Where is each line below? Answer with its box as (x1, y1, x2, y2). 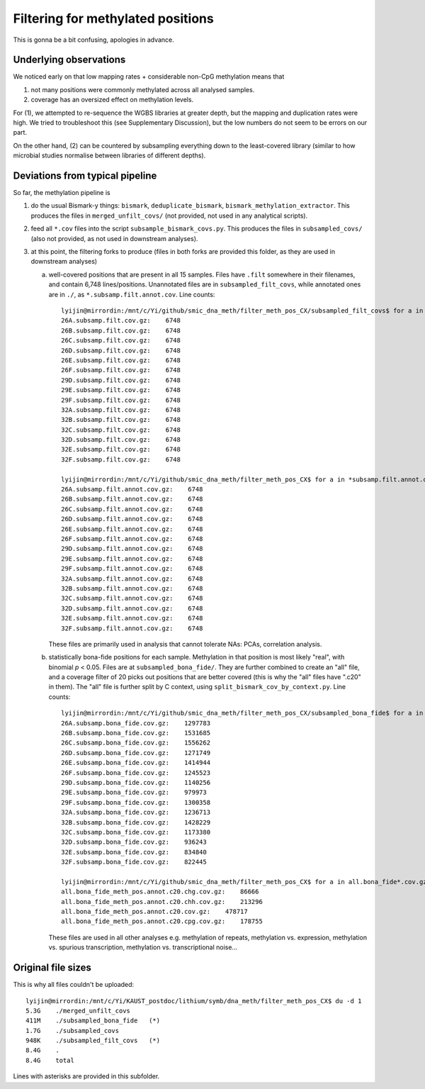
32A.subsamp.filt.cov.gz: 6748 (61, 406, 181, 414)
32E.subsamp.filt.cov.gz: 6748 (61, 445, 181, 454)
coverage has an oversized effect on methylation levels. (30, 96, 194, 104)
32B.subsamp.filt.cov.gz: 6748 (61, 415, 181, 424)
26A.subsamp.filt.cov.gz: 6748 (61, 316, 181, 325)
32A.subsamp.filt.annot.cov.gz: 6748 (61, 574, 203, 583)
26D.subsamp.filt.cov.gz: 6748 (61, 346, 181, 354)
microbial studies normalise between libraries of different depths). (13, 151, 206, 160)
